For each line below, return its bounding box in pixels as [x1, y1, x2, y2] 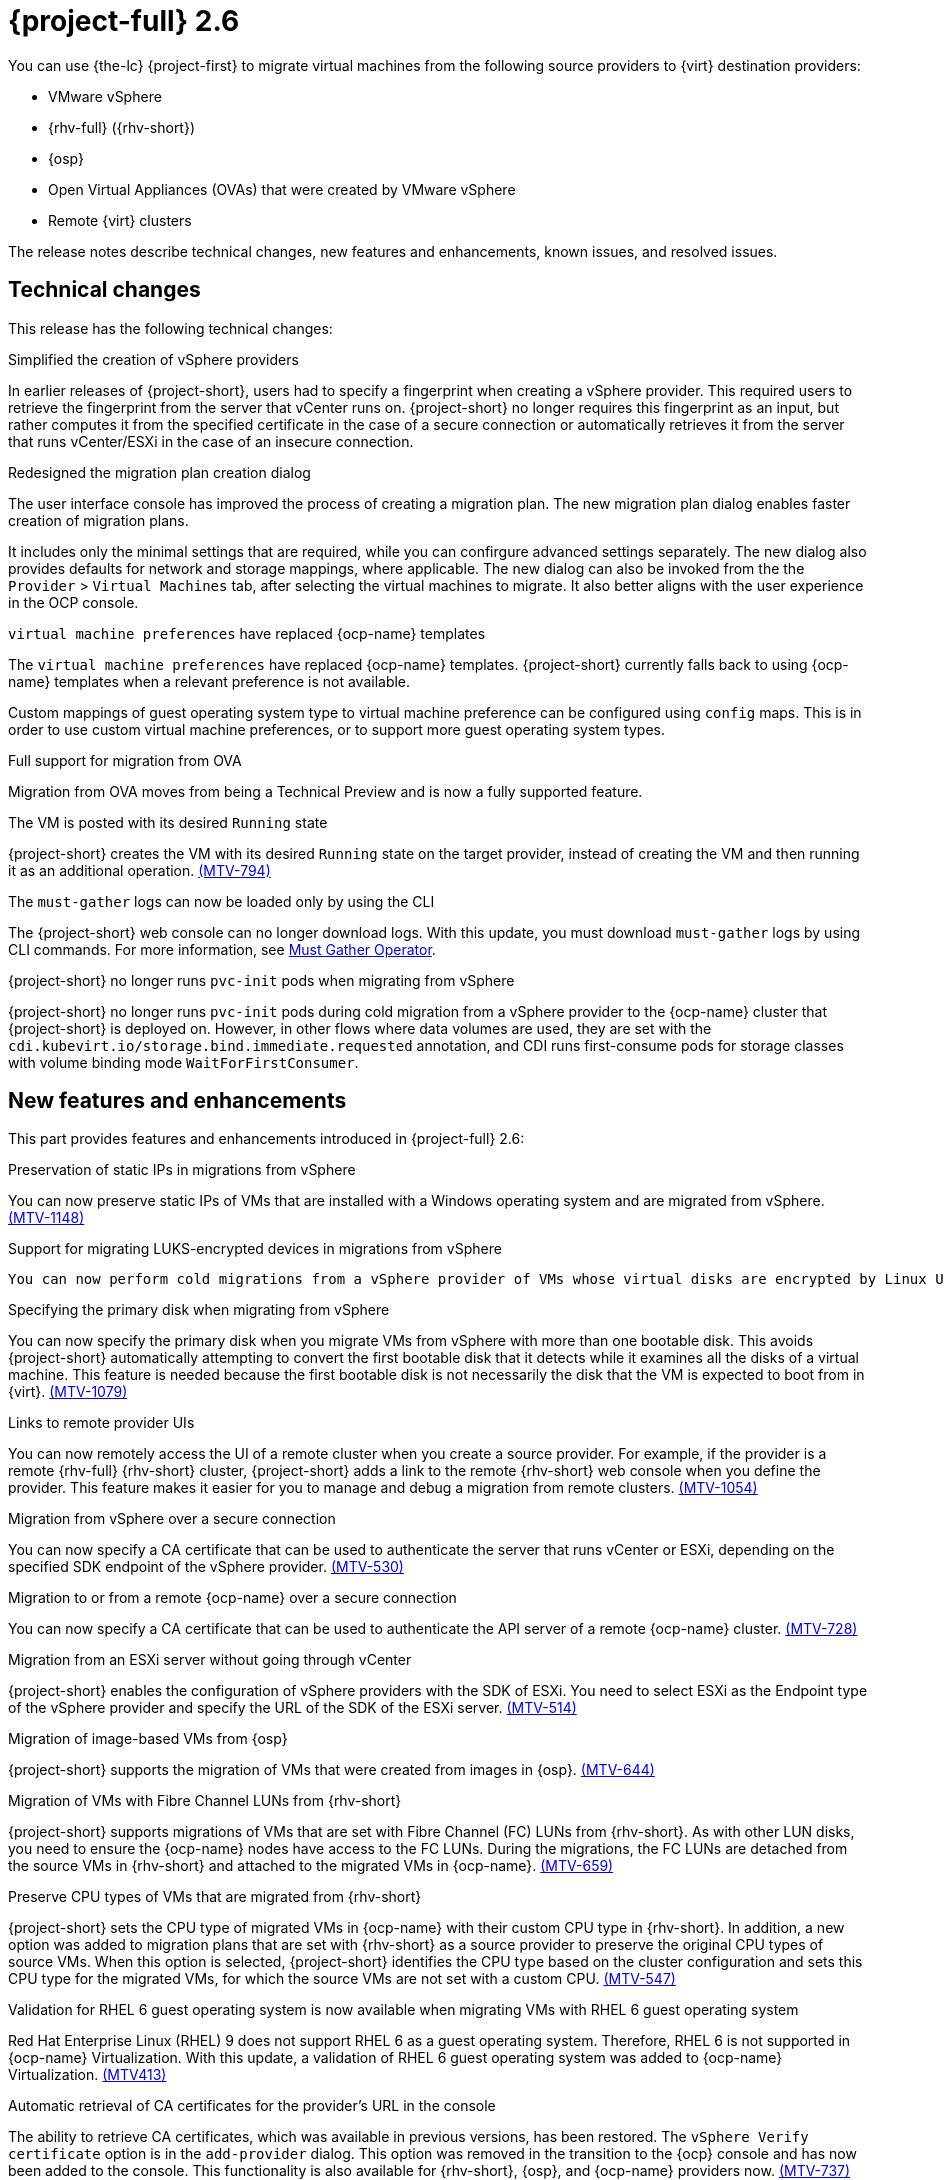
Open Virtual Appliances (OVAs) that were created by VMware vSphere [48, 180, 516, 198]
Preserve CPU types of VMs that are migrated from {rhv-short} [8, 1888, 422, 1906]
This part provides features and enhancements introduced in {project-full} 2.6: [8, 1130, 525, 1148]
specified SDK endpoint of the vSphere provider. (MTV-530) [8, 1558, 404, 1576]
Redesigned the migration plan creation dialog [8, 463, 311, 481]
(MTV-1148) [8, 1209, 85, 1227]
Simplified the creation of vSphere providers [8, 350, 299, 368]
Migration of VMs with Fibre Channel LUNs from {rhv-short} [8, 1792, 402, 1810]
